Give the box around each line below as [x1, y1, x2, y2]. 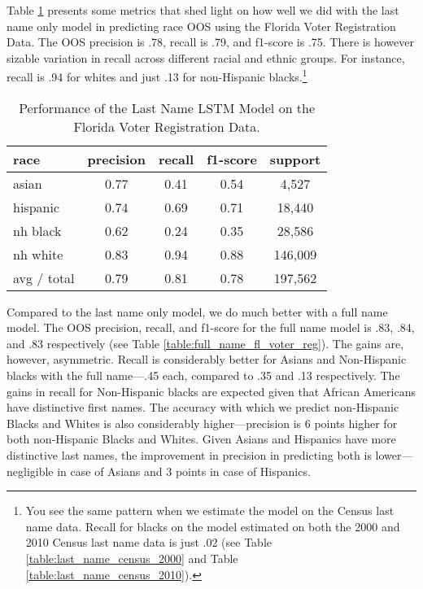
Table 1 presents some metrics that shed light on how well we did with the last [7, 2, 399, 18]
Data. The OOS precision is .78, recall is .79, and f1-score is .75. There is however [7, 33, 414, 50]
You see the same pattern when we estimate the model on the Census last [25, 502, 395, 519]
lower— [375, 446, 413, 463]
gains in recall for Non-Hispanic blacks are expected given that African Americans [7, 382, 416, 399]
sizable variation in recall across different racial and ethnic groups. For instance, [7, 49, 405, 66]
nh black [13, 220, 62, 240]
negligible [7, 462, 54, 479]
